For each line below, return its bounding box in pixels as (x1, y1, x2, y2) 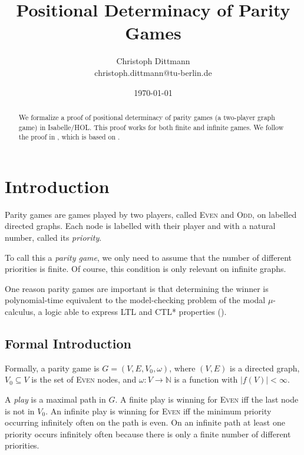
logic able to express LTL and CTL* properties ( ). (45, 305, 227, 317)
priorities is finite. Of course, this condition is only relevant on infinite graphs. (5, 263, 286, 275)
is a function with (174, 373, 238, 386)
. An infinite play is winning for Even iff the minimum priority (45, 404, 272, 417)
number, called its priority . (5, 231, 102, 243)
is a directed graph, (230, 361, 300, 374)
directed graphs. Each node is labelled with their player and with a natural (5, 220, 276, 232)
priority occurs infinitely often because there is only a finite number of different (5, 427, 291, 440)
